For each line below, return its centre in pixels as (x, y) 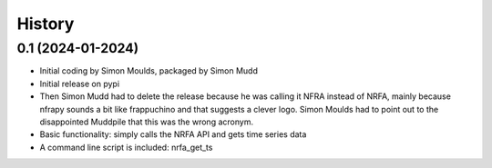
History (46, 24)
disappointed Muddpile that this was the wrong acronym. (147, 122)
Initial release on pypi (80, 84)
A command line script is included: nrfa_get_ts (126, 147)
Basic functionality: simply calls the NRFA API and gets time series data (173, 134)
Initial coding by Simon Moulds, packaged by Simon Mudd (149, 71)
